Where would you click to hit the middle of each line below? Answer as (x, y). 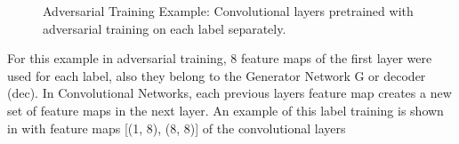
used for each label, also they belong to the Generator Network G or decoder (217, 75)
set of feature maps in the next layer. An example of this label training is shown (225, 110)
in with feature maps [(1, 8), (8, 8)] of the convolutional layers (177, 128)
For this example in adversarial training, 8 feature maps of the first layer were (220, 58)
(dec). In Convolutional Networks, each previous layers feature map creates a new (229, 93)
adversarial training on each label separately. (165, 28)
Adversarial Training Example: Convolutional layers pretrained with (228, 11)
